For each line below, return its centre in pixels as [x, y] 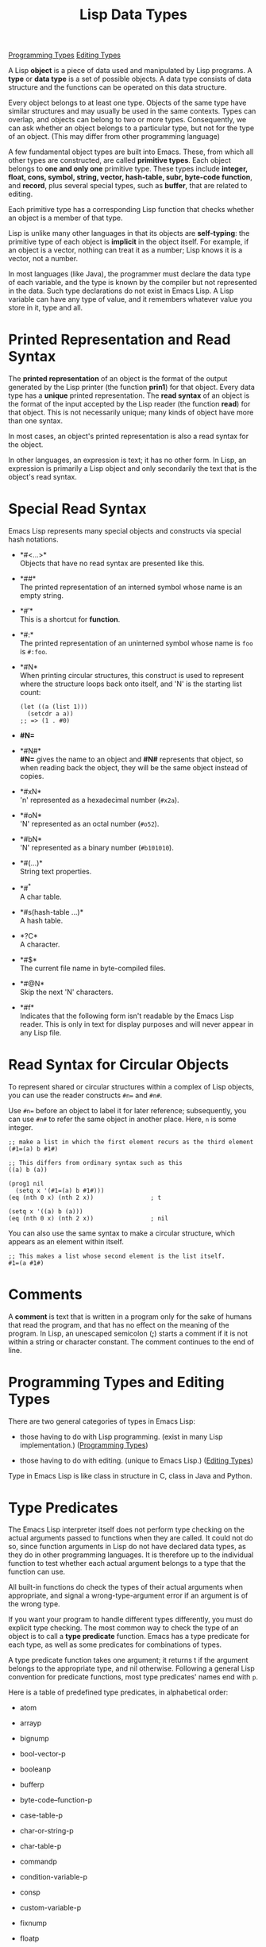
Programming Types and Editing [116, 1382]
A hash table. [41, 920]
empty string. [42, 596]
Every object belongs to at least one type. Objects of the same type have [127, 103]
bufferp [32, 1785]
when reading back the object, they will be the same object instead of [134, 768]
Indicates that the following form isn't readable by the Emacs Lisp [127, 1016]
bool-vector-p [42, 1754]
